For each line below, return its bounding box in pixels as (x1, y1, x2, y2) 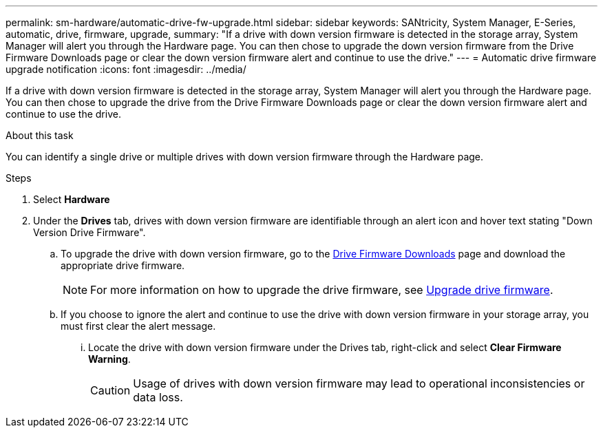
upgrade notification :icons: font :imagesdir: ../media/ (6, 63, 246, 75)
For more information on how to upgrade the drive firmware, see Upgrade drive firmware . (90, 283, 553, 297)
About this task (6, 129, 74, 141)
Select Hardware (33, 193, 110, 205)
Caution (90, 383, 131, 397)
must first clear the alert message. (61, 320, 216, 332)
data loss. (133, 390, 183, 404)
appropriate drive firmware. (61, 260, 185, 271)
